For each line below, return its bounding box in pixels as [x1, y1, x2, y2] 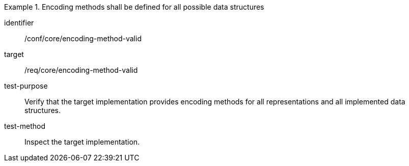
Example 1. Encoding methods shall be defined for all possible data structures [4, 3, 264, 11]
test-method [4, 122, 45, 130]
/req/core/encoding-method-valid [24, 66, 138, 74]
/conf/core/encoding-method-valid [24, 34, 142, 43]
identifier [4, 18, 34, 27]
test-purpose [4, 81, 48, 90]
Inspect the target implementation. [24, 137, 140, 146]
